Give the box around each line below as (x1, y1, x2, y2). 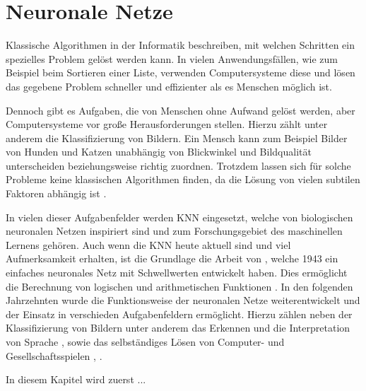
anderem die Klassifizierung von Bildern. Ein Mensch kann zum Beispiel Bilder (6, 130, 348, 145)
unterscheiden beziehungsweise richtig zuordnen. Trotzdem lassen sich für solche (6, 158, 351, 173)
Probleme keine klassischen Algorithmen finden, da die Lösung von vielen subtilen (6, 172, 360, 187)
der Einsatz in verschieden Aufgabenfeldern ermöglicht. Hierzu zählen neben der (6, 306, 353, 321)
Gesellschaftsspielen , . (6, 348, 102, 363)
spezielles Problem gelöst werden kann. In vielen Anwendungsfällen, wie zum (6, 51, 338, 66)
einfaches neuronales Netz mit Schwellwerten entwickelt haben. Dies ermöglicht (6, 265, 348, 280)
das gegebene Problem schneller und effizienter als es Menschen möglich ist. (6, 78, 332, 93)
